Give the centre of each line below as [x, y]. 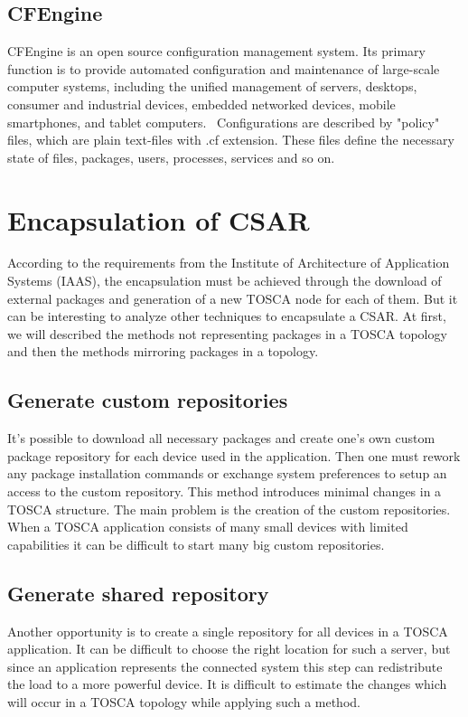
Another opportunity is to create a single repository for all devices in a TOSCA [228, 631]
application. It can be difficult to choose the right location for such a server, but [229, 649]
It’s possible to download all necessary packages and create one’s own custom [221, 438]
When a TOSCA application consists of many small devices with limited [208, 527]
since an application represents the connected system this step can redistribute [225, 666]
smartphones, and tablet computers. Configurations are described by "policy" [224, 122]
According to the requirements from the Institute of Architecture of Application [229, 263]
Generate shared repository [138, 593]
